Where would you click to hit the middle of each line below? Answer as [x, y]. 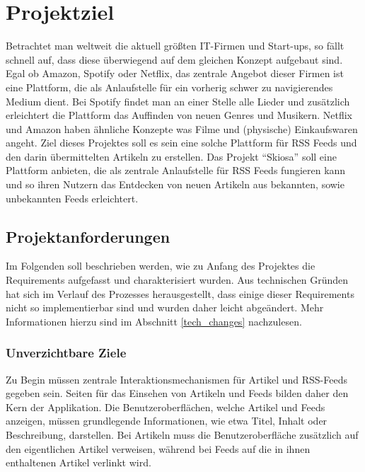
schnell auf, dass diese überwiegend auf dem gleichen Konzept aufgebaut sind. [174, 59]
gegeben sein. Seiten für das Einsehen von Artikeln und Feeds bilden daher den [177, 393]
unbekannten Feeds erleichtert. [72, 198]
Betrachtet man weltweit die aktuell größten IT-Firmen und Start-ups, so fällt [175, 46]
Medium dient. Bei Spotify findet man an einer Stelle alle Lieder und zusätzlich [178, 101]
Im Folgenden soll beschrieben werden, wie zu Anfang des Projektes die [161, 266]
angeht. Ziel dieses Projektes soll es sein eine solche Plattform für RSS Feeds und [181, 143]
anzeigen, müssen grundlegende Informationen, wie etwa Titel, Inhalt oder [167, 421]
